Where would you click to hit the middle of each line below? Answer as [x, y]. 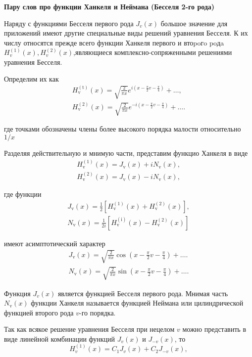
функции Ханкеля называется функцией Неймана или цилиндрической [137, 303]
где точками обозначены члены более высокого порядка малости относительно [123, 129]
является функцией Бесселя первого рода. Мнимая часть [143, 293]
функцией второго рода [39, 312]
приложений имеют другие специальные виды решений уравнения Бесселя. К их [126, 33]
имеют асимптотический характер [55, 243]
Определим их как [31, 78]
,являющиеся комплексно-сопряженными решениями [153, 52]
